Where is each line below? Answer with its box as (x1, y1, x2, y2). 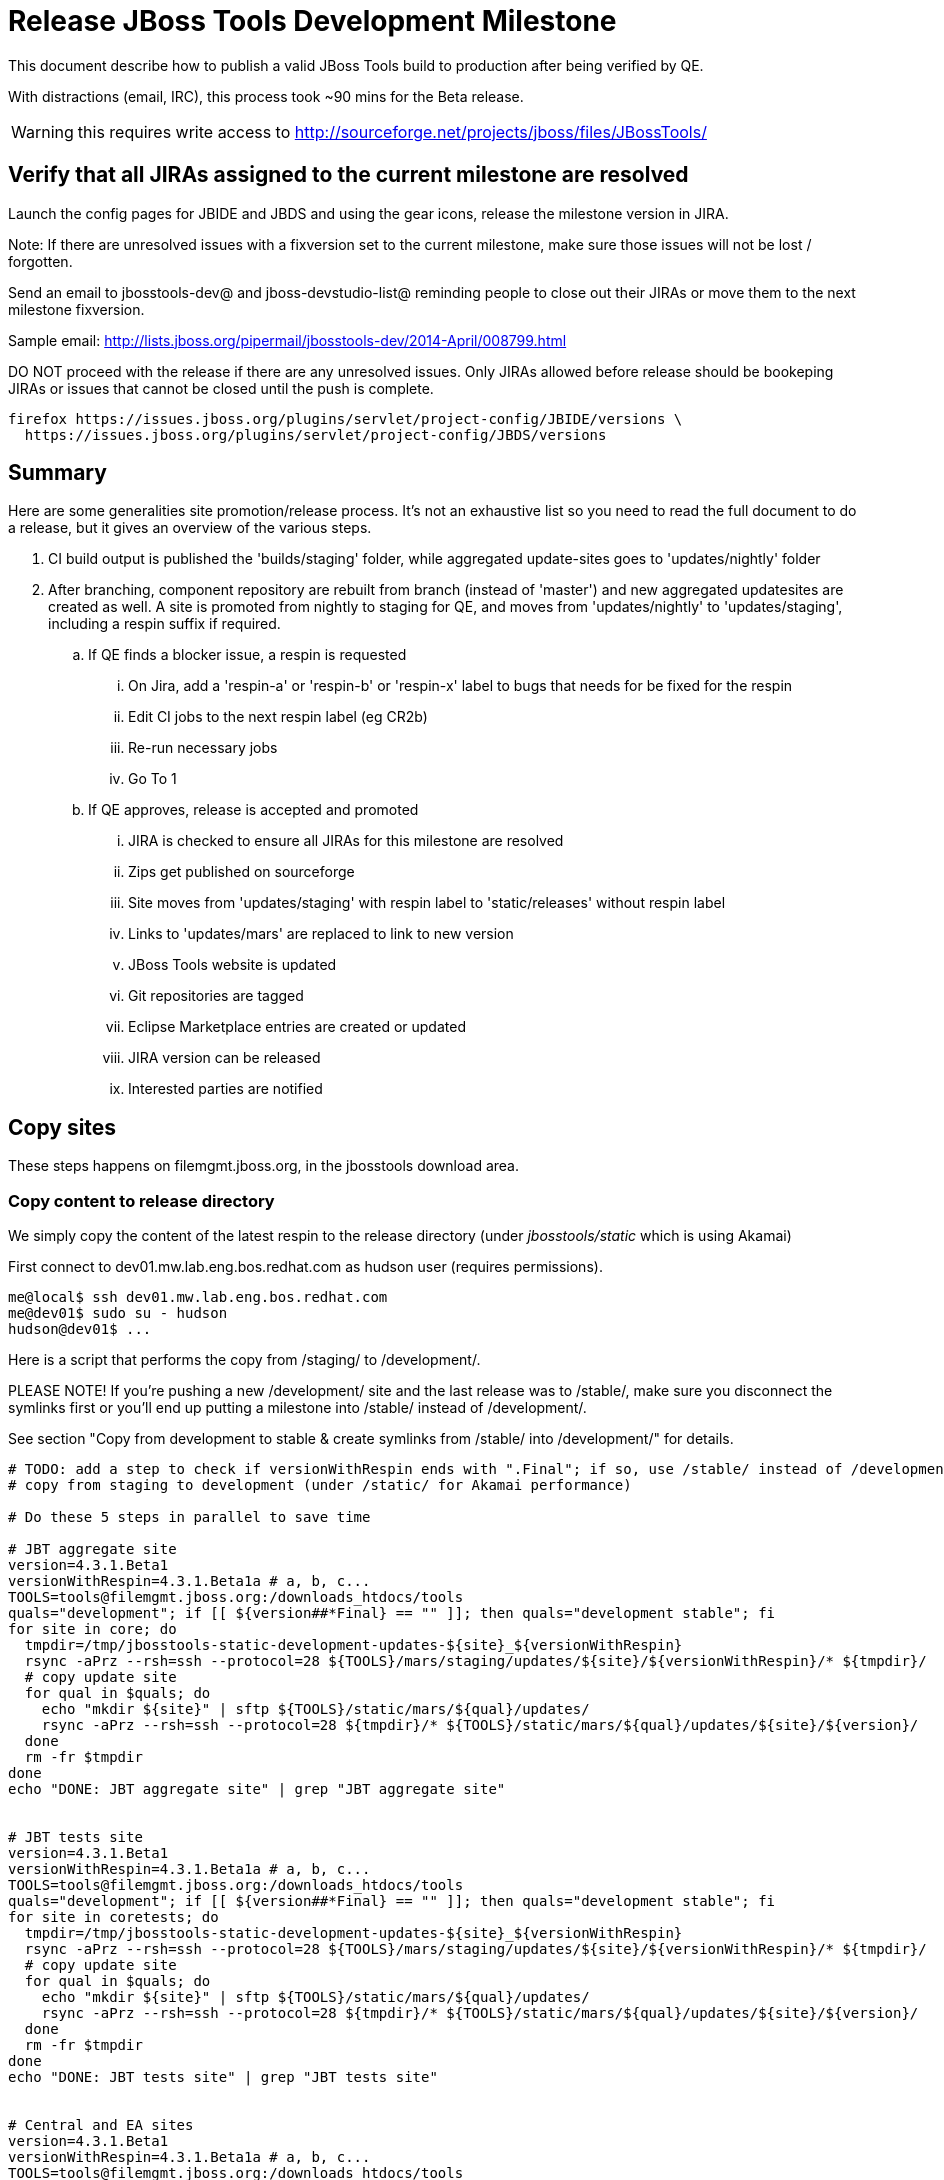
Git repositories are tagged (128, 987, 304, 1005)
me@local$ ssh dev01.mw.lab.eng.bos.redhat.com (8, 1289, 388, 1306)
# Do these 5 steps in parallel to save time (8, 1509, 371, 1526)
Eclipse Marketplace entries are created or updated (128, 1018, 466, 1036)
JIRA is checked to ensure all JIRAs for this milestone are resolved (128, 832, 564, 850)
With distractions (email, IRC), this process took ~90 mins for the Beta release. (8, 87, 524, 105)
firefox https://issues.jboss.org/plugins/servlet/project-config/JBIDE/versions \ (8, 410, 683, 427)
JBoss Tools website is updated (128, 956, 337, 974)
